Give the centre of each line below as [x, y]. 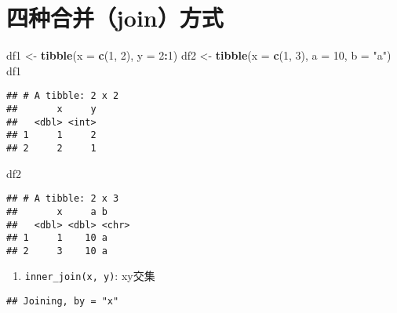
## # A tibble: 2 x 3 [63, 199]
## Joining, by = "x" [63, 302]
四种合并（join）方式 [115, 18]
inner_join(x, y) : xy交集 [90, 276]
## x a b [57, 211]
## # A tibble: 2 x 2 [63, 96]
